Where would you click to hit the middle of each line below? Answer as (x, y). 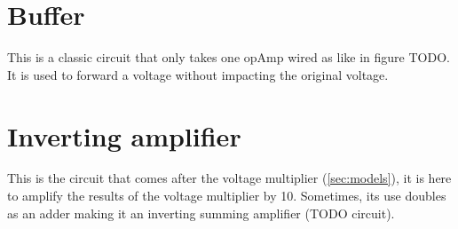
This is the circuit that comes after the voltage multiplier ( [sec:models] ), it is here (229, 178)
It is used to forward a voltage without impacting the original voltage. (198, 74)
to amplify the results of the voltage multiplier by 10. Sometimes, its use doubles (227, 196)
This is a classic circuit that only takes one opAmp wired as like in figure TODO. (229, 57)
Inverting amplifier (124, 135)
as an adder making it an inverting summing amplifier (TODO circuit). (201, 213)
